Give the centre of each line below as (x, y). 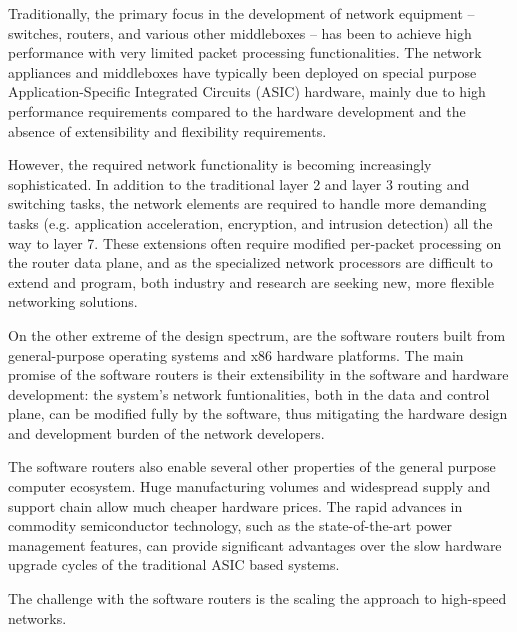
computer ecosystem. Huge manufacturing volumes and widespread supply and (249, 486)
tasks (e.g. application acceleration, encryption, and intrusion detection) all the (250, 222)
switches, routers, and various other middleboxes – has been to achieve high (240, 32)
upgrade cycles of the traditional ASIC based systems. (174, 564)
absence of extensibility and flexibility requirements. (167, 130)
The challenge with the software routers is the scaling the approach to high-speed (257, 598)
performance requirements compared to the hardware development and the (237, 110)
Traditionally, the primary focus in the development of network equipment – (241, 13)
